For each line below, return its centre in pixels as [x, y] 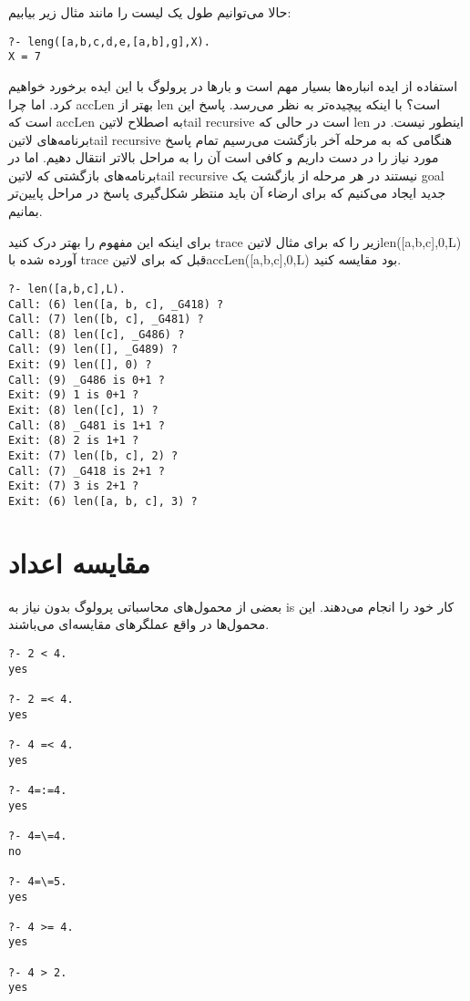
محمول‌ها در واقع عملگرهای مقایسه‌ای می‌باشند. [139, 624]
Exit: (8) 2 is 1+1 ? [74, 441]
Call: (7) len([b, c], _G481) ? [106, 320]
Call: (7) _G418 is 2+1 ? [87, 471]
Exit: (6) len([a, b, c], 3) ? [103, 502]
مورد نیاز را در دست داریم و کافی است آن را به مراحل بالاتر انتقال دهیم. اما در [224, 157]
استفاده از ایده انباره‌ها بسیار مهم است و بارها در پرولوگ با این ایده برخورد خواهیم [233, 85]
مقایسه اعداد [79, 562]
